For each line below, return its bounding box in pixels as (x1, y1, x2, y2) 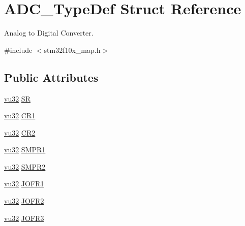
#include (4, 44, 33, 55)
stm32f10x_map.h (44, 44, 101, 55)
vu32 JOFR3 (4, 212, 44, 223)
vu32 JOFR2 (4, 196, 44, 206)
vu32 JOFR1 (4, 178, 44, 189)
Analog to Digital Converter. (4, 27, 94, 38)
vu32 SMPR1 (4, 144, 46, 155)
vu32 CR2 (4, 127, 36, 138)
